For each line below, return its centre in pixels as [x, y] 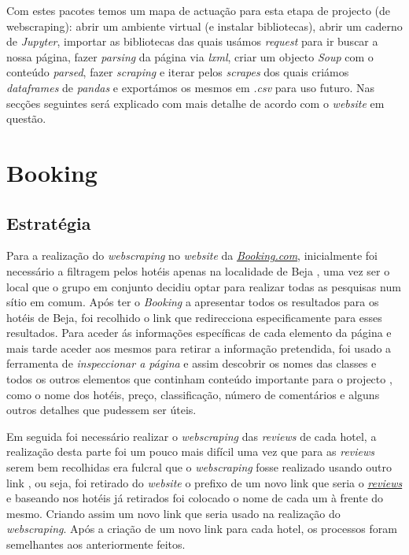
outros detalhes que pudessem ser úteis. [101, 410]
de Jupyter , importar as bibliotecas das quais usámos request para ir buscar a [192, 41]
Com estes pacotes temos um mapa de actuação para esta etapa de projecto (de [199, 10]
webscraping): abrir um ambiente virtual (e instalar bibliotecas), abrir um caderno [204, 26]
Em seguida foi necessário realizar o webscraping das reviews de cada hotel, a [192, 436]
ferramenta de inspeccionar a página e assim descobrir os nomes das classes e [192, 363]
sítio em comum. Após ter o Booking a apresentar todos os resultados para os [193, 302]
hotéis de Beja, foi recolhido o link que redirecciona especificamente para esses [194, 317]
